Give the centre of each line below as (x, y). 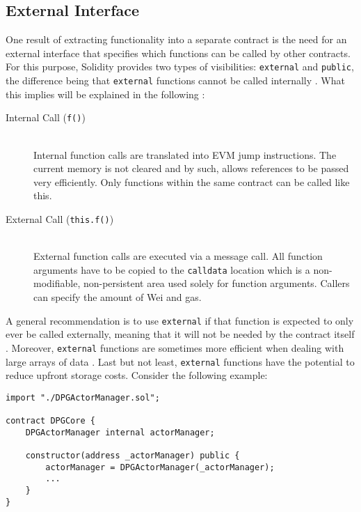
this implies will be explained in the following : (105, 94)
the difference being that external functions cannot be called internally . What (175, 80)
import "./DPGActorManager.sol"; (83, 397)
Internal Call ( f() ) (46, 117)
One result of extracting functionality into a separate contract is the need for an (176, 39)
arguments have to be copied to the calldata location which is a (172, 269)
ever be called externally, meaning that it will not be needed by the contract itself (180, 334)
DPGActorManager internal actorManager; (120, 432)
